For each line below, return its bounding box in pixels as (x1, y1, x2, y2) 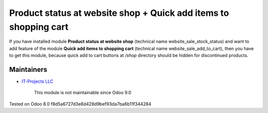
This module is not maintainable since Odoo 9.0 (34, 90, 132, 96)
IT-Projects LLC (21, 78, 54, 84)
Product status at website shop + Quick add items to (9, 7, 229, 18)
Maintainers (9, 65, 48, 74)
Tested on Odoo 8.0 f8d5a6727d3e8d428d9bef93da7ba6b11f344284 (9, 101, 151, 107)
